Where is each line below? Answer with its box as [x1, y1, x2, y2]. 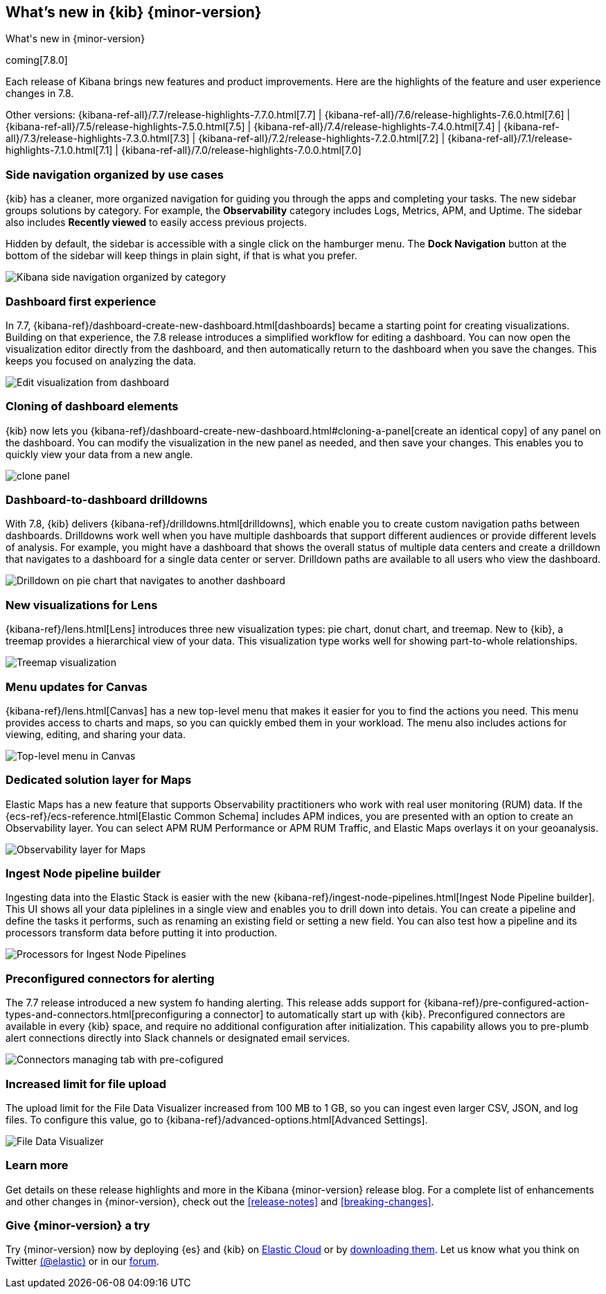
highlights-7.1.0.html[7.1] [6, 144, 113, 157]
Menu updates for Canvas [6, 679, 148, 694]
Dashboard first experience [6, 294, 157, 308]
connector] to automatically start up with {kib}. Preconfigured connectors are [213, 1008, 565, 1021]
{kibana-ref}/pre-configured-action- [423, 997, 589, 1009]
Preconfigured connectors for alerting [6, 971, 215, 986]
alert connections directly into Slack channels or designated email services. [6, 1032, 350, 1044]
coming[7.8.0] [6, 54, 68, 67]
